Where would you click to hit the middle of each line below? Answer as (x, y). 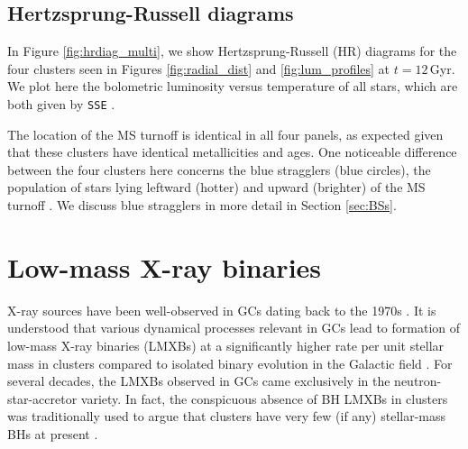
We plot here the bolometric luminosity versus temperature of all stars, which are (233, 86)
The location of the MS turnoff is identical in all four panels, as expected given (225, 134)
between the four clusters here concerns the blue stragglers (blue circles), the (219, 169)
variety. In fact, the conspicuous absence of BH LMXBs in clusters (264, 398)
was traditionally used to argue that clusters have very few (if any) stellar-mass (227, 416)
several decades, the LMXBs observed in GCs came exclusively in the (199, 381)
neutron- (418, 381)
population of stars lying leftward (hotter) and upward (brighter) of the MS (216, 187)
